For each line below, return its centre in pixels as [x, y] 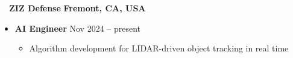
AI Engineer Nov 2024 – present [78, 28]
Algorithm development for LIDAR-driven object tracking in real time [159, 48]
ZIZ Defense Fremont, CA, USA [77, 8]
